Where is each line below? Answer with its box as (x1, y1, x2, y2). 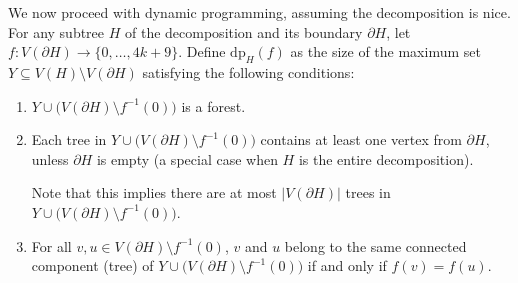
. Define (178, 41, 226, 62)
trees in (345, 182, 391, 203)
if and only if (307, 255, 387, 276)
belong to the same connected (284, 235, 467, 256)
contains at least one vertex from (260, 129, 462, 150)
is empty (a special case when (96, 148, 278, 169)
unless (31, 148, 69, 169)
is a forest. (181, 95, 246, 116)
